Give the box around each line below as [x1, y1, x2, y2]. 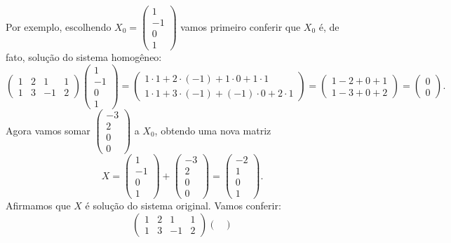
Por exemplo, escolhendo [6, 19, 112, 34]
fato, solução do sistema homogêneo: [6, 50, 162, 64]
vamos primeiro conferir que [180, 19, 301, 34]
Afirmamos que [6, 198, 71, 213]
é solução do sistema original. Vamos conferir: [85, 198, 281, 213]
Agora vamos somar [6, 123, 90, 137]
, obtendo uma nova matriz [154, 123, 271, 137]
